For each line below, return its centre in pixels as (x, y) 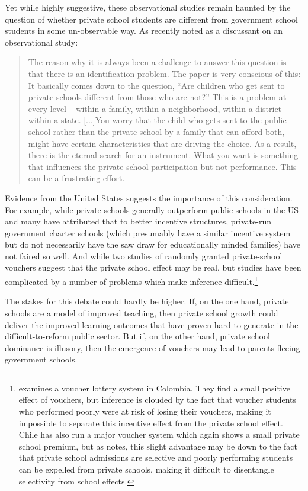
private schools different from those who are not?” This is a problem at (157, 97)
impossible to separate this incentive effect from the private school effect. (151, 423)
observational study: (41, 42)
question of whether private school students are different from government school (151, 19)
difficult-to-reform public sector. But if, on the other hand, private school (137, 336)
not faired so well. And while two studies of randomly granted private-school (144, 256)
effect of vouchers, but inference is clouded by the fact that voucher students (158, 399)
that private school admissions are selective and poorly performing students (156, 458)
